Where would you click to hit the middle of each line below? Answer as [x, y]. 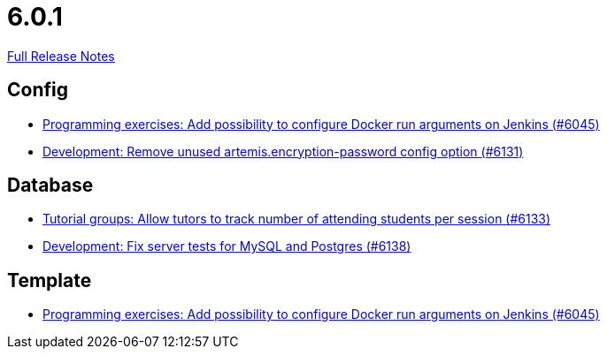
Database [50, 186]
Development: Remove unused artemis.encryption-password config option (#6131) [283, 151]
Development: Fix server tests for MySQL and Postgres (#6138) [227, 246]
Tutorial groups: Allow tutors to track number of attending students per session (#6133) [297, 219]
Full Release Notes [61, 56]
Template [50, 280]
